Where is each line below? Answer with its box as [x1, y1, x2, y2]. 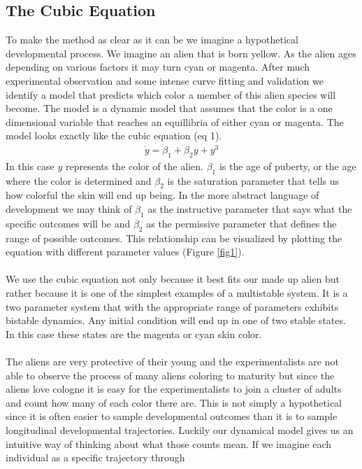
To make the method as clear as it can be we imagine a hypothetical [6, 32, 298, 47]
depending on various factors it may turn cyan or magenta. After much [6, 59, 310, 74]
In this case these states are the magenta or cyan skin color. [6, 326, 262, 341]
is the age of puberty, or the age [219, 158, 356, 173]
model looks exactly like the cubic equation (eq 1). [6, 128, 222, 143]
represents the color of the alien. [65, 158, 203, 173]
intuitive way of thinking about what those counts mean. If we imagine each [6, 436, 332, 451]
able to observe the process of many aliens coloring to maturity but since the [6, 367, 335, 382]
